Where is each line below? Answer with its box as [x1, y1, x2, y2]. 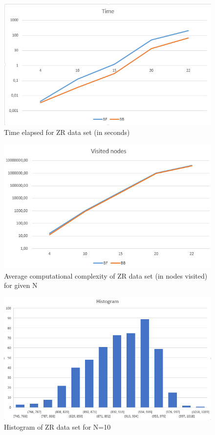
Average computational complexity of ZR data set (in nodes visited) [4, 270, 208, 281]
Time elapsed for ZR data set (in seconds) [4, 127, 130, 137]
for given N [4, 280, 38, 290]
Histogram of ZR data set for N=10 [4, 421, 111, 432]
